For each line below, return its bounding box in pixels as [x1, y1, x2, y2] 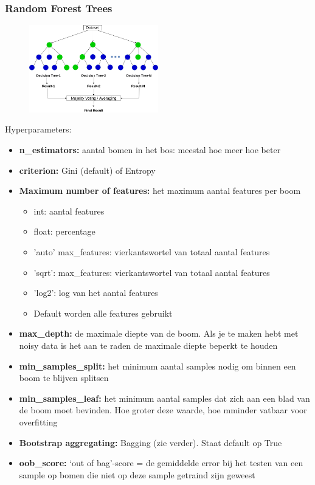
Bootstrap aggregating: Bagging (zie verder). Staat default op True [19, 436, 282, 449]
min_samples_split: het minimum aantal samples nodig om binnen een [19, 359, 296, 372]
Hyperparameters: [5, 123, 72, 136]
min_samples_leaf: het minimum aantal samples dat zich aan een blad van [19, 391, 310, 404]
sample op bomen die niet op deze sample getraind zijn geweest [19, 468, 255, 481]
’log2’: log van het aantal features [33, 286, 158, 299]
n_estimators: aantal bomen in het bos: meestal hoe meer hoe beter [19, 143, 281, 156]
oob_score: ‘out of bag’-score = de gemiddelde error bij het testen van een [19, 456, 303, 469]
